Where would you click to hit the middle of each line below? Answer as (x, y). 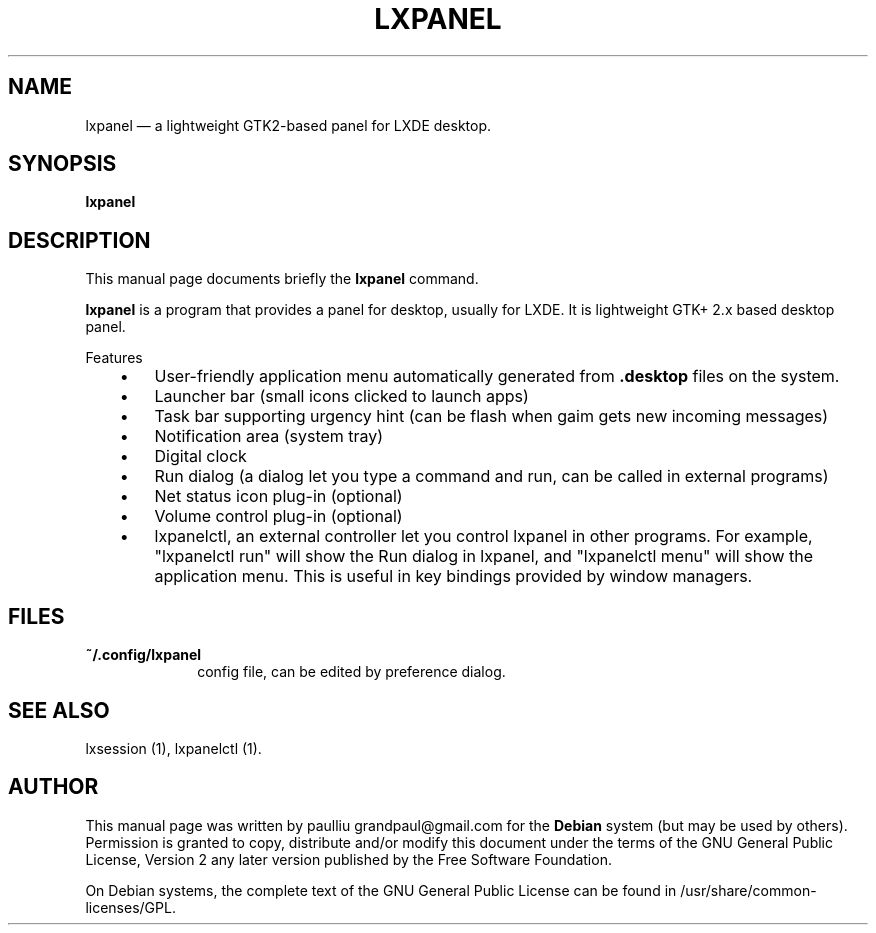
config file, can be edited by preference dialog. (351, 672)
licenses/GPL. (130, 907)
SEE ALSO (59, 710)
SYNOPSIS (62, 164)
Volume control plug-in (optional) (278, 516)
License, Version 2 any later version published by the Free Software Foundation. (348, 859)
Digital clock (200, 456)
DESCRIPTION (79, 240)
